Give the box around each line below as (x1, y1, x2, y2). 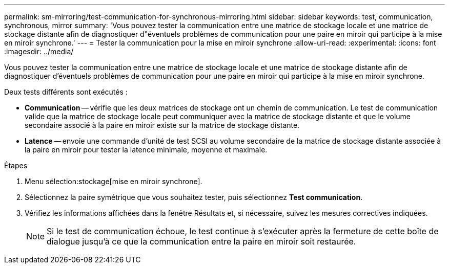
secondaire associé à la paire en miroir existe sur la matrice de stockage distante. (25, 121, 300, 129)
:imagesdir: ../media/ (4, 47, 74, 56)
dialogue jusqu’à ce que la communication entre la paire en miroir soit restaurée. (47, 236, 356, 247)
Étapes (4, 161, 28, 170)
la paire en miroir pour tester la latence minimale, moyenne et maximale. (25, 145, 268, 154)
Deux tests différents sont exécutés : (4, 87, 128, 96)
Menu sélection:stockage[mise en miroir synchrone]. (25, 177, 202, 186)
